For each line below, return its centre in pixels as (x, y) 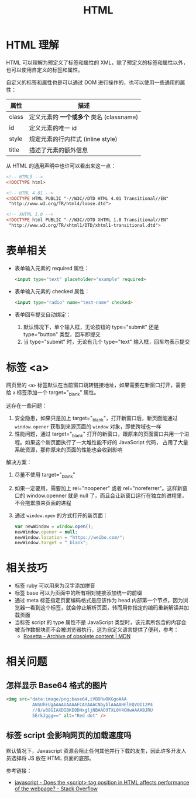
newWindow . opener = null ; (46, 532)
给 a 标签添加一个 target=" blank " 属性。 (53, 393)
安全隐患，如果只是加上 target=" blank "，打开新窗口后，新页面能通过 (96, 419)
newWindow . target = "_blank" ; (51, 543)
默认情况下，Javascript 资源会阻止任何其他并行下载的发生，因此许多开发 (94, 750)
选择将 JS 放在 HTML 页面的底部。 (53, 758)
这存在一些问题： (27, 405)
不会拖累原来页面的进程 (43, 502)
